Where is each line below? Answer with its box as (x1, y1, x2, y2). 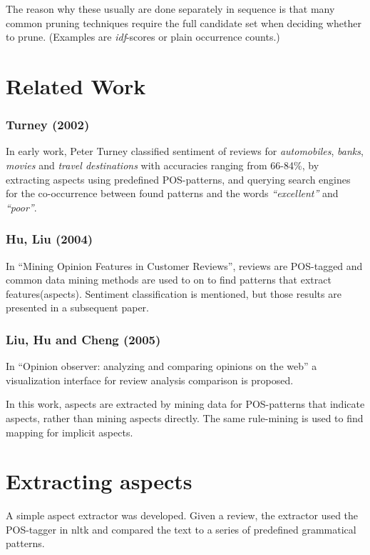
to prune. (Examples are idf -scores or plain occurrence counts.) (6, 29, 280, 44)
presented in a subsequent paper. (6, 300, 149, 315)
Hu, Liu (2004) (6, 230, 93, 248)
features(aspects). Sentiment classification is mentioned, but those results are (6, 286, 341, 301)
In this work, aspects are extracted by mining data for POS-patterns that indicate (6, 396, 365, 411)
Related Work (6, 71, 146, 100)
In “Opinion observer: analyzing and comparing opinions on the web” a (6, 359, 317, 374)
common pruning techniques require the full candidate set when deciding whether (6, 15, 361, 30)
